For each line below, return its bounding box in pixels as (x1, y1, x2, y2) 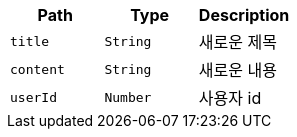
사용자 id (198, 88, 262, 108)
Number (104, 89, 152, 105)
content (10, 61, 65, 77)
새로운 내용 (198, 60, 277, 80)
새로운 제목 (198, 32, 277, 52)
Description (198, 5, 290, 25)
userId (10, 89, 57, 105)
